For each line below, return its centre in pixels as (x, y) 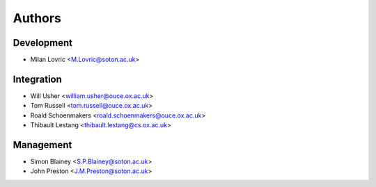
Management (42, 145)
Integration (38, 79)
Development (43, 43)
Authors (37, 18)
